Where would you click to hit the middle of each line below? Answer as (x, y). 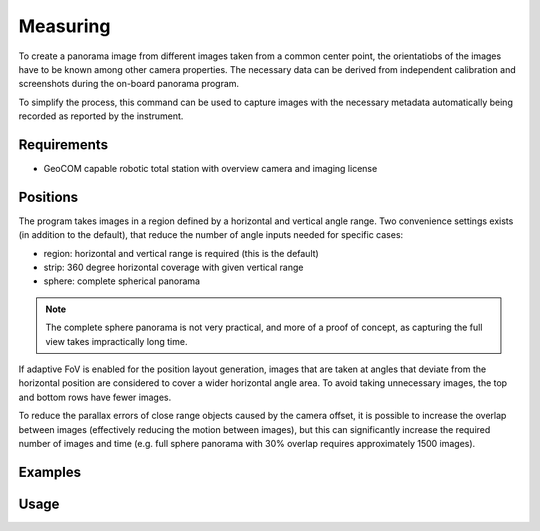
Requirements (63, 144)
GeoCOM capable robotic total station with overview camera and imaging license (210, 169)
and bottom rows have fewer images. (95, 397)
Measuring (64, 26)
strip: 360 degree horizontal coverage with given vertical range (173, 267)
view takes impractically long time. (116, 341)
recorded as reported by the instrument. (101, 116)
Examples (50, 471)
